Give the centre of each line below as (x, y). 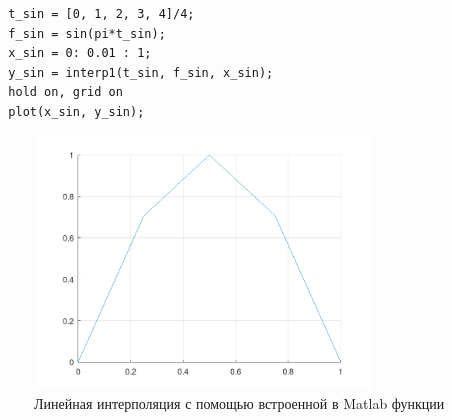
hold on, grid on (65, 92)
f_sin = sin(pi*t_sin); (87, 33)
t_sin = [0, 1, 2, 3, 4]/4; (101, 14)
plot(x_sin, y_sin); (76, 111)
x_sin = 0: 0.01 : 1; (80, 53)
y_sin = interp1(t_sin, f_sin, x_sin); (141, 72)
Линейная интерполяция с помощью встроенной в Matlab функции (239, 403)
